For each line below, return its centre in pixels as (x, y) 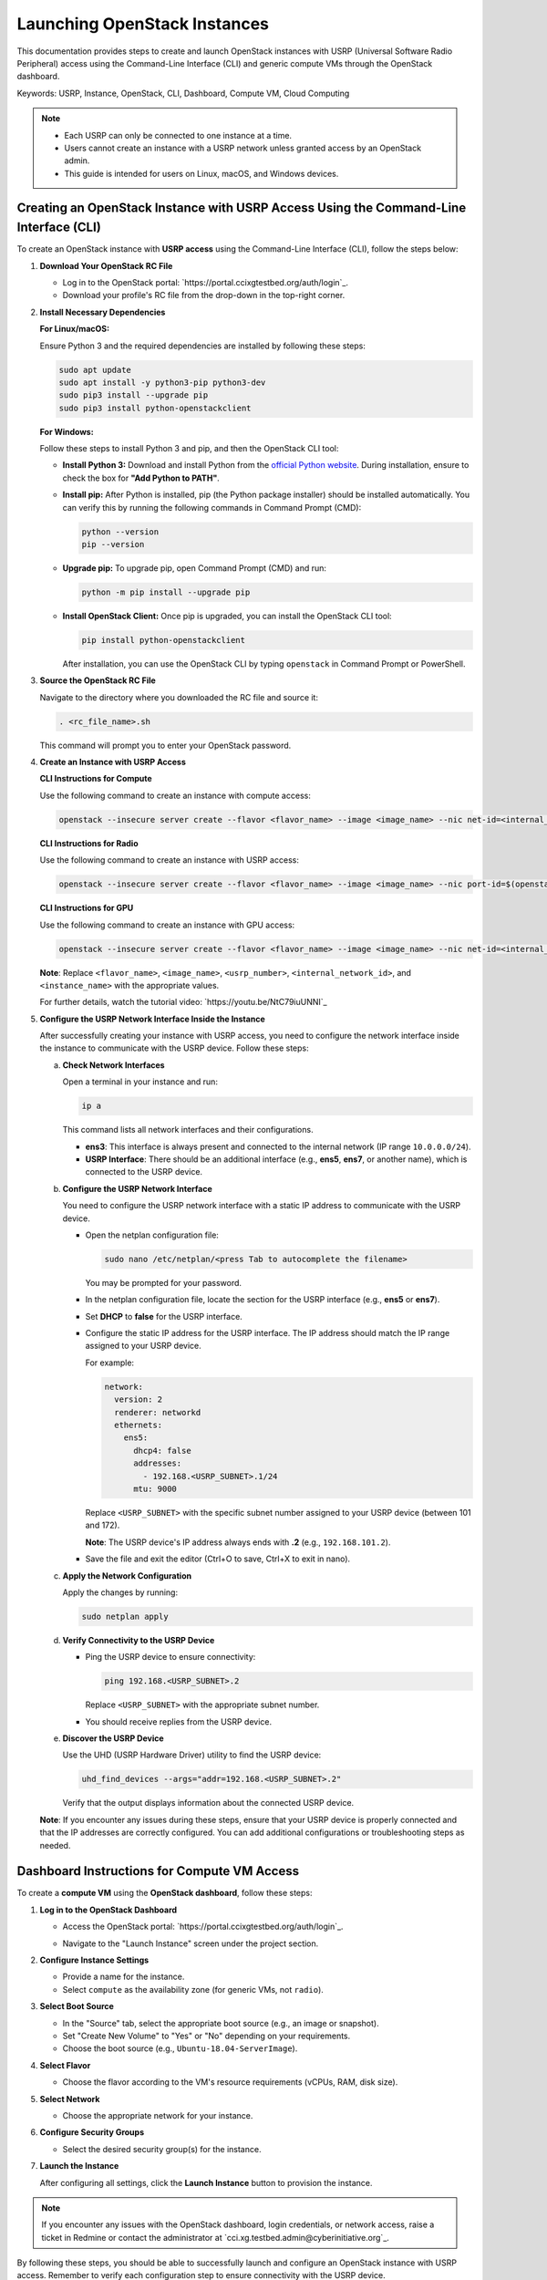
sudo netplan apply (125, 1616)
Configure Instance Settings (94, 1960)
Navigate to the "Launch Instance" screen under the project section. (191, 1943)
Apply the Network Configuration (127, 1575)
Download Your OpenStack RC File (106, 265)
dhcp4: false (162, 1451)
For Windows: (67, 431)
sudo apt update (95, 370)
